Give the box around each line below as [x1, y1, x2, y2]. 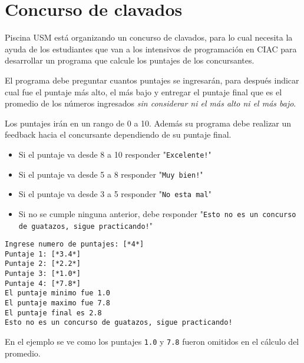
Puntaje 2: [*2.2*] [5, 259, 81, 268]
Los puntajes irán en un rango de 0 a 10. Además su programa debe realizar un [5, 116, 292, 129]
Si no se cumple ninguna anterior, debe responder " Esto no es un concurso [18, 207, 296, 219]
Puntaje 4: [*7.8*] [5, 279, 81, 288]
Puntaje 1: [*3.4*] [5, 249, 81, 258]
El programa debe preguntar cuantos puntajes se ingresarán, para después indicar [5, 74, 299, 86]
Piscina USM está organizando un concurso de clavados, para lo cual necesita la [5, 31, 293, 44]
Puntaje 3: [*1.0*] [5, 269, 81, 278]
